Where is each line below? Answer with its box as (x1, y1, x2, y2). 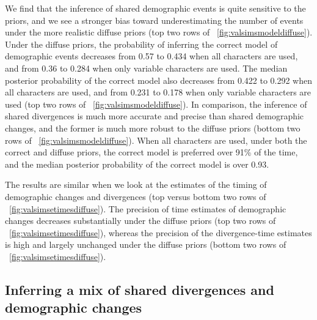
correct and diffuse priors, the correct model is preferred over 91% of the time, (5, 146, 298, 158)
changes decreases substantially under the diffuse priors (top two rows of (5, 214, 276, 227)
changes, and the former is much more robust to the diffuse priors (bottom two (5, 121, 301, 134)
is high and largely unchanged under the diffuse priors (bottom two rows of (5, 238, 286, 251)
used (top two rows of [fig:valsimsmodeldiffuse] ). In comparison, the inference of (5, 97, 307, 110)
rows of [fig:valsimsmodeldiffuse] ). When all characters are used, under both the (5, 133, 307, 146)
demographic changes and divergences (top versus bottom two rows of (5, 190, 266, 203)
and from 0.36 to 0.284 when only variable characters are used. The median (5, 61, 288, 74)
